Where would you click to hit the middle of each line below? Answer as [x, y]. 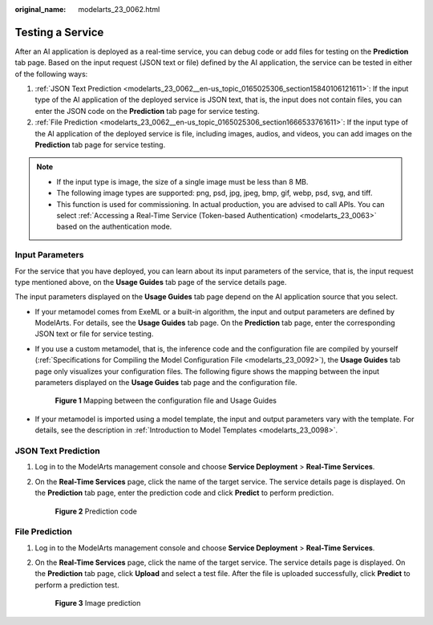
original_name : [40, 9]
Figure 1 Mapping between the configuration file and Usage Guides [166, 400]
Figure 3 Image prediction [98, 603]
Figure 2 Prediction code [96, 511]
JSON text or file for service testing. [94, 334]
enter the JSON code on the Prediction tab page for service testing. [147, 111]
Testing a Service [59, 32]
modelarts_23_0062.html [119, 9]
